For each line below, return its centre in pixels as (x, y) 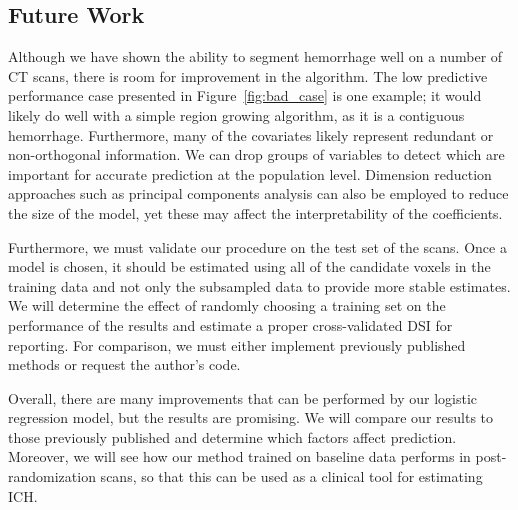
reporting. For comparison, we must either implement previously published (237, 344)
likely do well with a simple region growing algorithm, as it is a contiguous (236, 114)
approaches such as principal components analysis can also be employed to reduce (258, 193)
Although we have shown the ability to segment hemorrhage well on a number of (255, 56)
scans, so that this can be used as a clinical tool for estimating (291, 476)
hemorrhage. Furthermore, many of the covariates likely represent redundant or (251, 134)
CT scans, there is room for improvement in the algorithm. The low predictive (248, 75)
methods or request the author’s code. (124, 364)
